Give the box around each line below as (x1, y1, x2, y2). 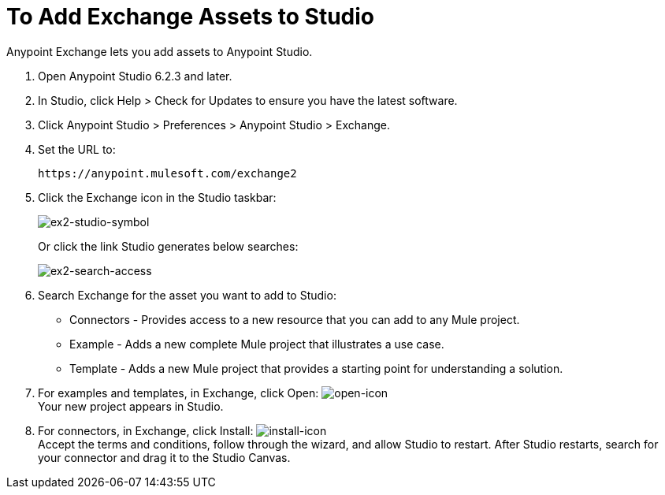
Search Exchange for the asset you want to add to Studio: (38, 288, 336, 302)
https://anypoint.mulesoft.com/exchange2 (38, 166, 297, 180)
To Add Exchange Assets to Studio (6, 3, 374, 30)
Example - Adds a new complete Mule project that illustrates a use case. (69, 337, 444, 351)
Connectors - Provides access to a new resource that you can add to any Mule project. (69, 312, 520, 326)
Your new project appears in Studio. (38, 399, 224, 413)
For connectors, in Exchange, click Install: (38, 423, 254, 437)
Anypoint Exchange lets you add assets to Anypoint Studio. (6, 44, 313, 58)
